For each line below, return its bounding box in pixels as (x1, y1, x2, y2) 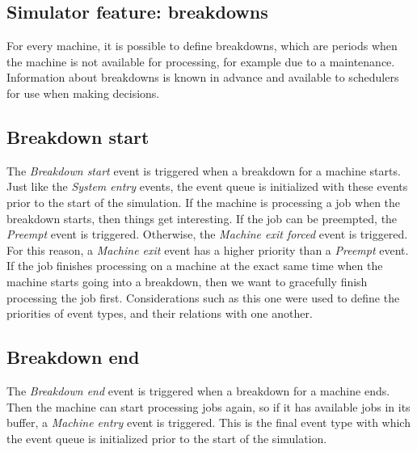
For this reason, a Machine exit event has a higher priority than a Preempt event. (6, 241, 409, 258)
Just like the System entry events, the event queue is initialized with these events (6, 178, 408, 195)
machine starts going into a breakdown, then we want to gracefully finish (6, 272, 368, 289)
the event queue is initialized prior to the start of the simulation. (6, 429, 327, 446)
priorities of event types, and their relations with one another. (6, 305, 313, 322)
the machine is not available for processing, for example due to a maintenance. (6, 53, 395, 70)
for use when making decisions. (6, 84, 160, 101)
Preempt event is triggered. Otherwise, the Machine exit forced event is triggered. (6, 226, 408, 243)
